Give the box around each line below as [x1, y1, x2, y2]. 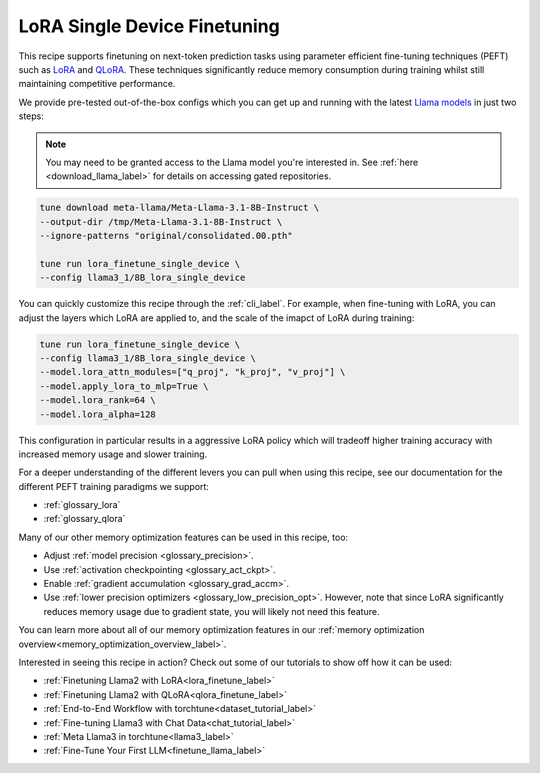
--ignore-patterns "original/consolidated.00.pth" [39, 230, 294, 242]
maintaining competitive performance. [18, 78, 176, 90]
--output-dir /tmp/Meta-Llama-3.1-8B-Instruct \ [39, 216, 283, 227]
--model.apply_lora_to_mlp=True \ [39, 380, 209, 392]
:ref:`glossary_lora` [43, 499, 121, 511]
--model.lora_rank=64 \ [39, 395, 157, 406]
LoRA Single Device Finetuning [18, 15, 280, 37]
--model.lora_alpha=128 [39, 408, 157, 420]
